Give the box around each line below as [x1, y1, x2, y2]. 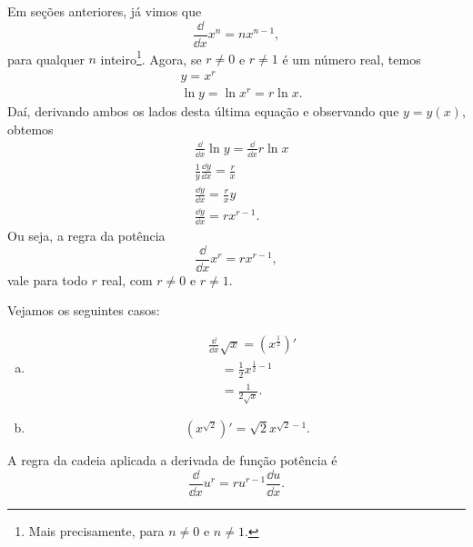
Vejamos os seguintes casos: [7, 301, 160, 320]
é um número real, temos [282, 49, 421, 68]
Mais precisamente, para [28, 521, 165, 540]
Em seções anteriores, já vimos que [7, 2, 202, 20]
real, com [101, 270, 153, 289]
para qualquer [7, 49, 85, 68]
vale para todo [7, 270, 87, 289]
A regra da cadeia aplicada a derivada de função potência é [7, 451, 337, 470]
